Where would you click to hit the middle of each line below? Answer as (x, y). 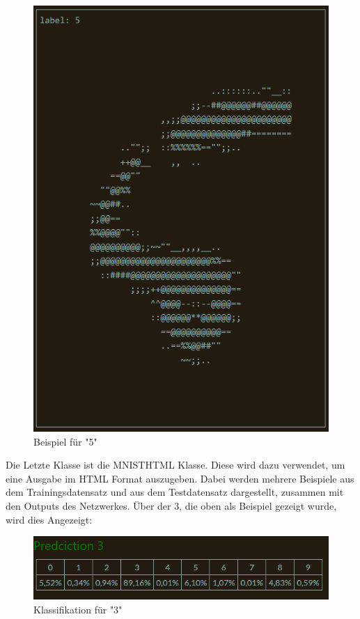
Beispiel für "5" (65, 441)
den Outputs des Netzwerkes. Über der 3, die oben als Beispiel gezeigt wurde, (171, 506)
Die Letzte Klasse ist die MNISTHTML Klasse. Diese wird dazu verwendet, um (175, 465)
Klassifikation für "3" (78, 610)
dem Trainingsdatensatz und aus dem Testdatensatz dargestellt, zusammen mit (175, 492)
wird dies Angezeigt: (49, 519)
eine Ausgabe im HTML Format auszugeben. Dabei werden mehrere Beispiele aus (180, 478)
